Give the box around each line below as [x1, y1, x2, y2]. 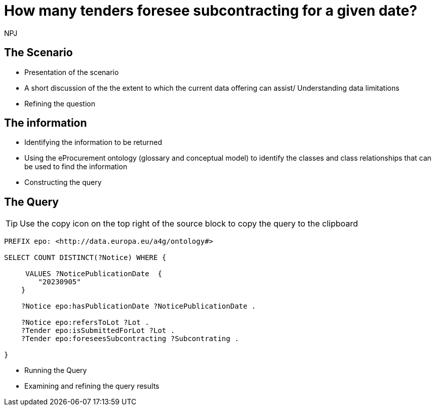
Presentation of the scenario [24, 67, 119, 77]
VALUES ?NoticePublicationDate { [25, 270, 162, 278]
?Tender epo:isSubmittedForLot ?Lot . [21, 326, 175, 335]
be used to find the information [24, 162, 128, 171]
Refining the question [24, 99, 95, 108]
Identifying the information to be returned [24, 138, 162, 147]
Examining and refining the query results [24, 382, 160, 391]
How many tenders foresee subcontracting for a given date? [4, 2, 417, 19]
